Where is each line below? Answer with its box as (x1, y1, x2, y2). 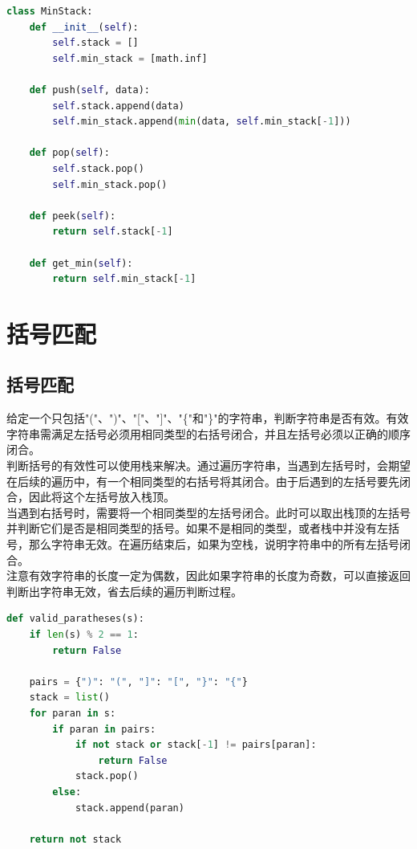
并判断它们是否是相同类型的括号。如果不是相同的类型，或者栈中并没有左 (6, 520, 388, 537)
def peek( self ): (29, 210, 116, 222)
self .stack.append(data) (52, 100, 184, 112)
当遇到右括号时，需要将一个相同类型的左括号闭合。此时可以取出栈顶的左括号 (6, 504, 411, 520)
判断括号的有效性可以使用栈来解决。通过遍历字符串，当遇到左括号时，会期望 (6, 457, 411, 474)
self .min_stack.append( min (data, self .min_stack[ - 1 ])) (52, 116, 351, 128)
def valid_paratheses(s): (6, 613, 144, 625)
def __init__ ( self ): (29, 21, 139, 33)
